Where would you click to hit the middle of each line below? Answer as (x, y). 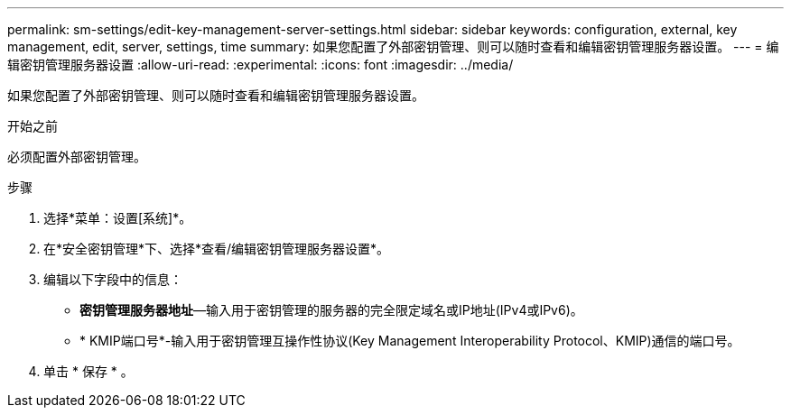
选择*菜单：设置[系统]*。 (118, 218)
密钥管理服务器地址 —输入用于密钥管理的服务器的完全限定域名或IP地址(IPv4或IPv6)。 (331, 310)
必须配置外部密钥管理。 (77, 157)
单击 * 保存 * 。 (88, 371)
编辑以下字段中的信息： (113, 279)
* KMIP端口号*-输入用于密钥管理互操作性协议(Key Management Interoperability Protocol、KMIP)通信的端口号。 (410, 341)
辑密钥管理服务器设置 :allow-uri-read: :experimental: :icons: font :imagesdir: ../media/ (261, 65)
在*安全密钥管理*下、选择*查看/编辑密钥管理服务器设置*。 (217, 249)
